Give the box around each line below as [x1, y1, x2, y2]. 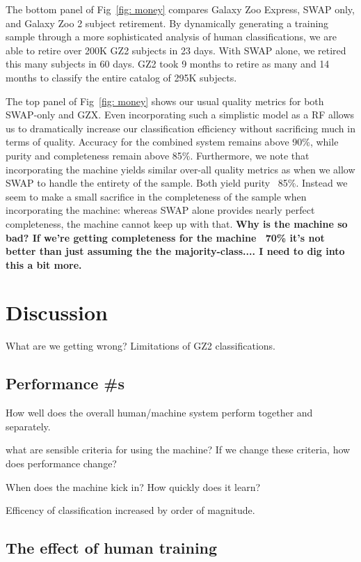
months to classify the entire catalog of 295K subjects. [6, 70, 237, 84]
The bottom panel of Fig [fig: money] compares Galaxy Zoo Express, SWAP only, [6, 2, 355, 16]
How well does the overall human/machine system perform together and [6, 405, 313, 420]
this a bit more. [6, 257, 82, 272]
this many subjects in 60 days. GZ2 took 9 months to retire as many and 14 [6, 56, 330, 71]
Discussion [6, 298, 108, 327]
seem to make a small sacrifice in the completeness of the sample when [6, 189, 307, 203]
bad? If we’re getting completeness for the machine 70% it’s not [6, 230, 325, 244]
